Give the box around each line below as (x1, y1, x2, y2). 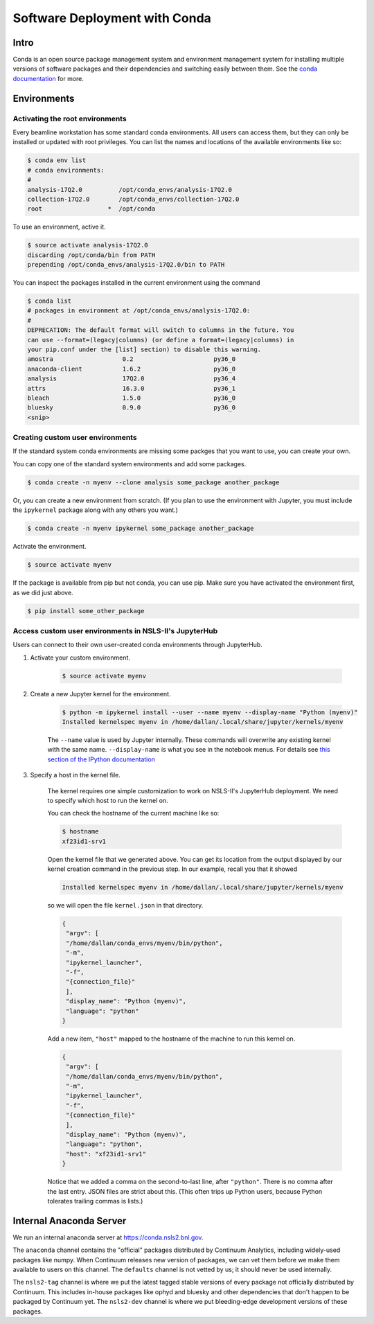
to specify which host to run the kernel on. (47, 796, 169, 804)
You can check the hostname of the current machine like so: (47, 809, 220, 818)
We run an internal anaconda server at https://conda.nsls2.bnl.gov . (12, 1233, 204, 1242)
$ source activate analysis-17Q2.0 (27, 241, 148, 249)
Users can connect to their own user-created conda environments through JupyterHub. (12, 641, 262, 649)
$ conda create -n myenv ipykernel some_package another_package (27, 524, 254, 533)
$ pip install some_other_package (27, 607, 145, 615)
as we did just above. (12, 588, 73, 597)
